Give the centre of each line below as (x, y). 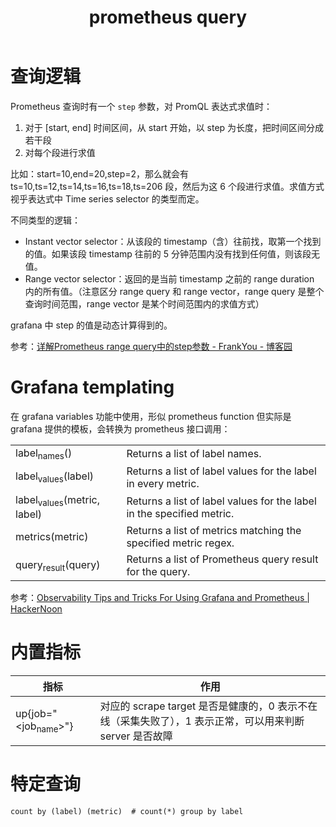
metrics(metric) (52, 537)
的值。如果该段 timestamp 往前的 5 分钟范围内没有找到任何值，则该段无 (172, 253)
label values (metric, (58, 501)
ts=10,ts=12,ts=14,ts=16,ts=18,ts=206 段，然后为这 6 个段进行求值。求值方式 (167, 186)
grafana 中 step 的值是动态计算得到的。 (91, 325)
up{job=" (36, 713)
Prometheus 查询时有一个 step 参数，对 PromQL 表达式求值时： (141, 106)
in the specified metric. (180, 513)
